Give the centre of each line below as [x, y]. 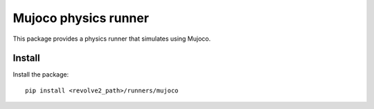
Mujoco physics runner [81, 18]
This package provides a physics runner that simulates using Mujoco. [112, 39]
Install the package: [41, 75]
